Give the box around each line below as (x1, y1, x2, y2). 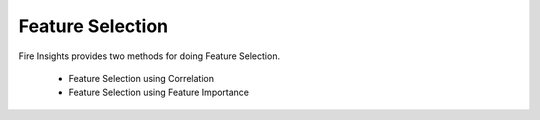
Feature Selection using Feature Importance (68, 86, 250, 99)
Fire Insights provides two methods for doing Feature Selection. (18, 50, 280, 62)
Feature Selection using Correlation (68, 72, 215, 84)
